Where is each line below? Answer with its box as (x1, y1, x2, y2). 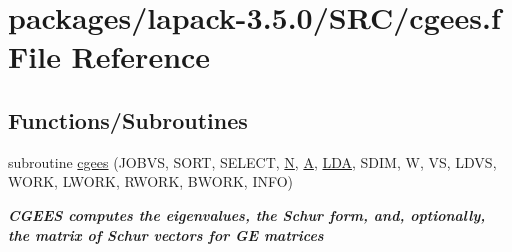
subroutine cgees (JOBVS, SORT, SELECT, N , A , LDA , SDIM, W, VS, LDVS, (8, 151, 497, 172)
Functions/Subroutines (8, 104, 248, 135)
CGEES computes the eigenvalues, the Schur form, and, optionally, (8, 204, 486, 225)
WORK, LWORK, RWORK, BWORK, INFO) (8, 171, 294, 192)
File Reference (8, 36, 211, 77)
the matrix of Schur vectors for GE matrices (8, 224, 324, 245)
